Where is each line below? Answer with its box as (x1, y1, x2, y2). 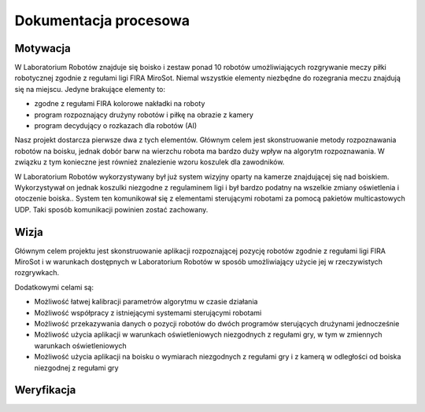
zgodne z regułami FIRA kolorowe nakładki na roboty (34, 99, 205, 109)
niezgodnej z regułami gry (34, 362, 119, 373)
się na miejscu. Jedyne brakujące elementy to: (14, 84, 165, 94)
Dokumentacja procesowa (14, 12, 190, 29)
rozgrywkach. (14, 268, 60, 278)
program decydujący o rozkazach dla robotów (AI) (34, 121, 198, 131)
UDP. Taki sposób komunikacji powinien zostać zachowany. (14, 204, 209, 214)
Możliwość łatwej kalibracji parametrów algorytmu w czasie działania (34, 297, 258, 307)
